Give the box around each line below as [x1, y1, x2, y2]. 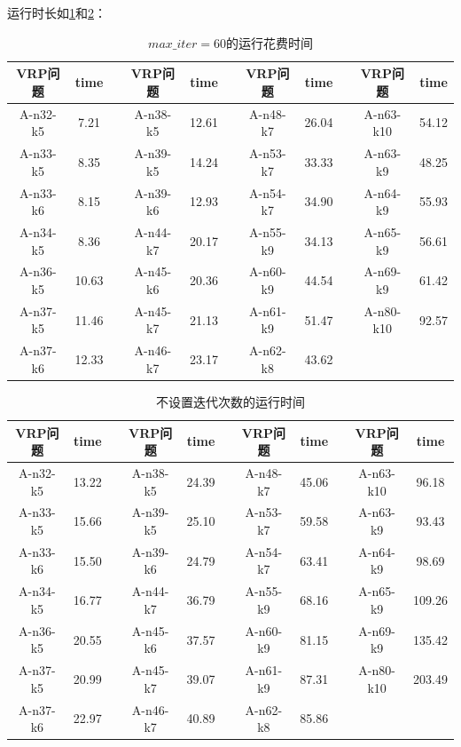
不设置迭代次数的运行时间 [156, 392, 305, 410]
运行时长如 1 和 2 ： [7, 4, 106, 21]
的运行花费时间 [225, 33, 313, 52]
